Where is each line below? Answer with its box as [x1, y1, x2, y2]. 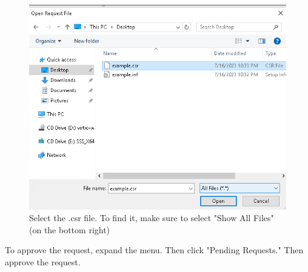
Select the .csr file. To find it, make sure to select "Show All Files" [29, 211, 274, 224]
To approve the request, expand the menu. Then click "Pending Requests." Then [5, 244, 304, 256]
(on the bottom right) [29, 223, 110, 236]
